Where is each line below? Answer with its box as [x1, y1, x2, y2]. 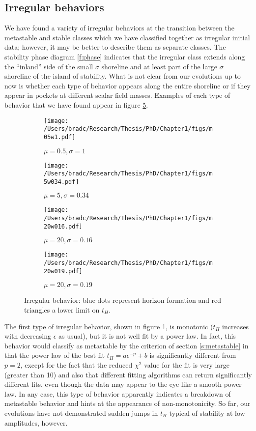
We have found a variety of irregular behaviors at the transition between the [4, 23, 234, 33]
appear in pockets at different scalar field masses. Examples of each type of [4, 90, 230, 100]
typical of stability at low [169, 407, 245, 418]
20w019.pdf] [44, 267, 83, 275]
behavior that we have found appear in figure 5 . [4, 99, 148, 110]
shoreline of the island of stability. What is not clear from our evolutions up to [4, 71, 241, 81]
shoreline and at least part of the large [101, 61, 218, 71]
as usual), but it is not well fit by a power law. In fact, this [58, 331, 236, 341]
